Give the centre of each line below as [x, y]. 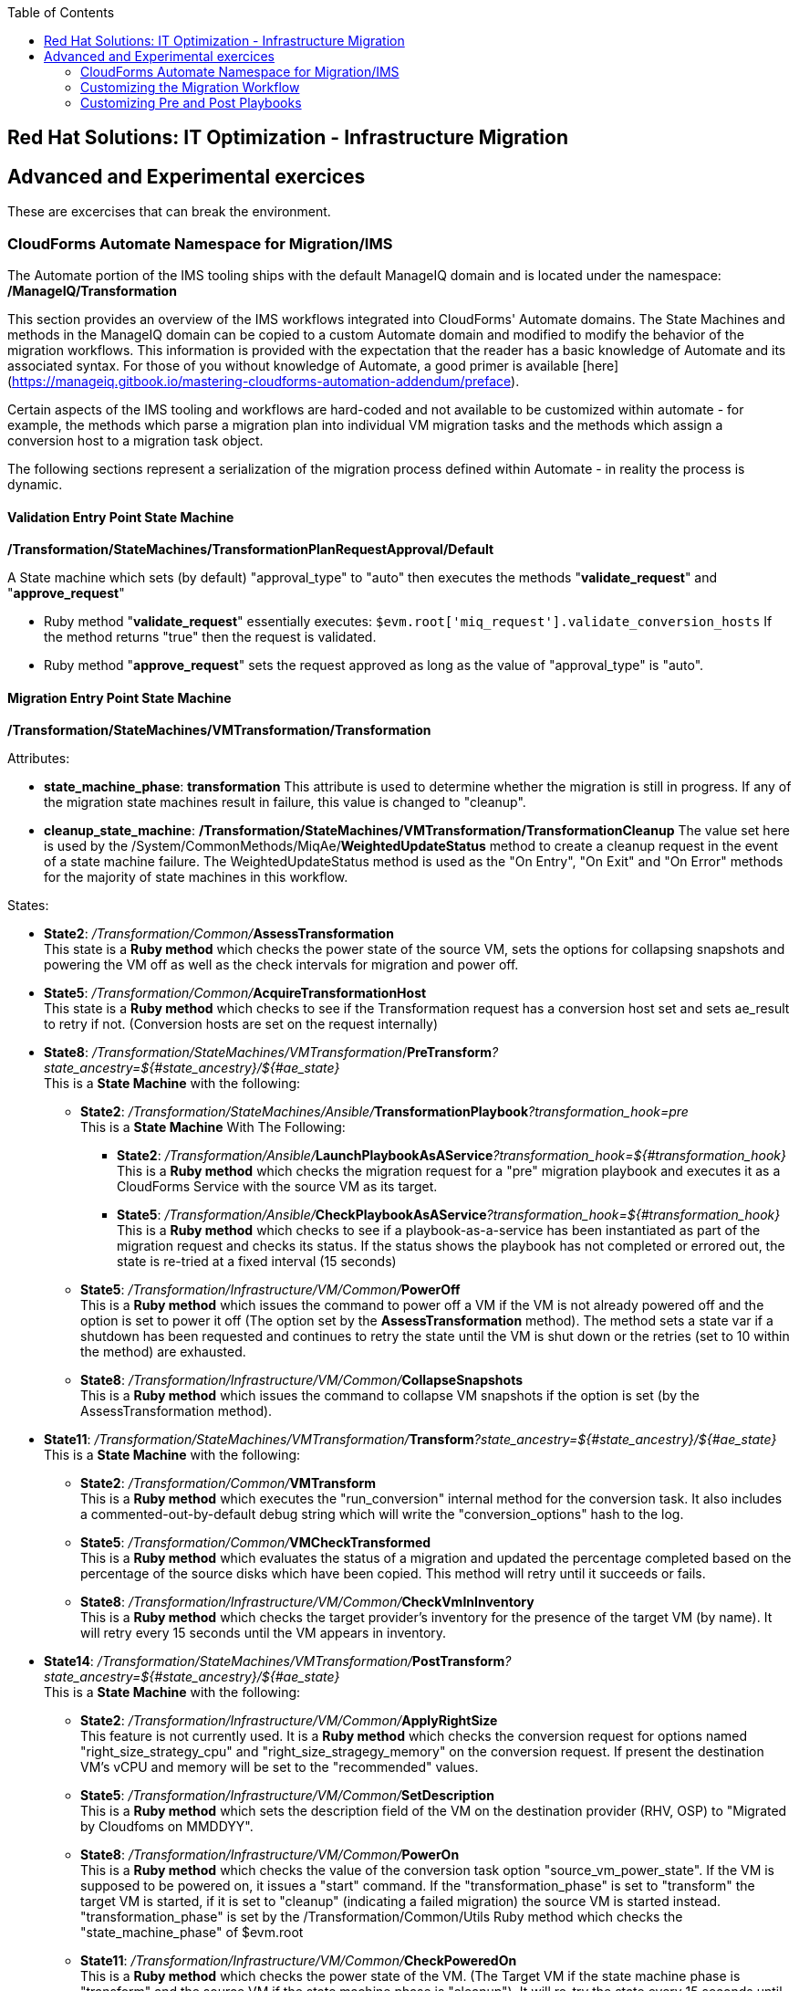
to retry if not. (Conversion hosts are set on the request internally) [241, 1024]
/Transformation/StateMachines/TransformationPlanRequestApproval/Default [251, 550]
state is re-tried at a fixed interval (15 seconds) [257, 1262]
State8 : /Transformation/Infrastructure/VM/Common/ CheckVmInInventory [307, 1602]
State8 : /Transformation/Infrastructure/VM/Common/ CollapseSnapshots [302, 1380]
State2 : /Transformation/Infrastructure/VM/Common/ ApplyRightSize [289, 1721]
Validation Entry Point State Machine [121, 517]
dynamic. [35, 485]
